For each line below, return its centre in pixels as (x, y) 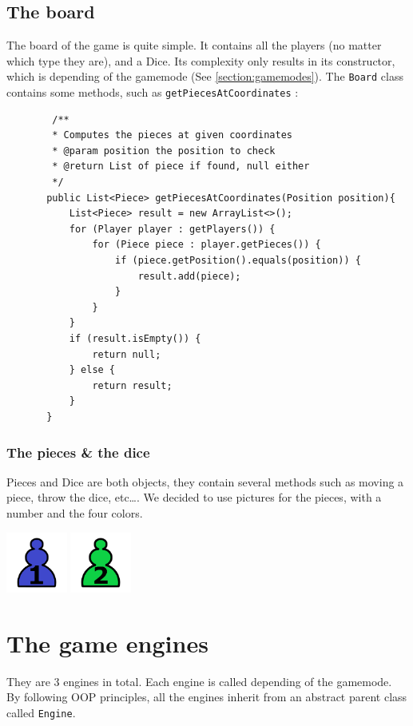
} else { (92, 370)
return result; (132, 385)
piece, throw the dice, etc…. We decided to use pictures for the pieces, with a (194, 497)
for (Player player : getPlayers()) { (172, 229)
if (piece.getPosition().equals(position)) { (238, 261)
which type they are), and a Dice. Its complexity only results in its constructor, (201, 60)
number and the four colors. (75, 512)
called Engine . (41, 713)
